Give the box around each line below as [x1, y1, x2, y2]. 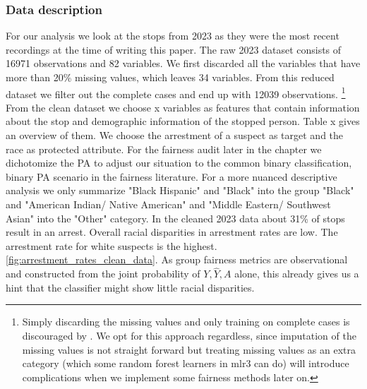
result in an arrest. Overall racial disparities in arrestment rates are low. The [6, 225, 338, 239]
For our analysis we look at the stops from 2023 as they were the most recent [6, 28, 339, 43]
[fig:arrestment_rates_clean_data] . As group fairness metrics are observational [6, 252, 348, 267]
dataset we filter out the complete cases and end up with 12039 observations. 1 [6, 84, 346, 101]
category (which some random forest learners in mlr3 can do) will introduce [22, 356, 349, 371]
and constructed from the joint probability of [6, 266, 200, 281]
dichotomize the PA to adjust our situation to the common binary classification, [6, 155, 352, 170]
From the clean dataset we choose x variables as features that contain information [6, 100, 360, 114]
